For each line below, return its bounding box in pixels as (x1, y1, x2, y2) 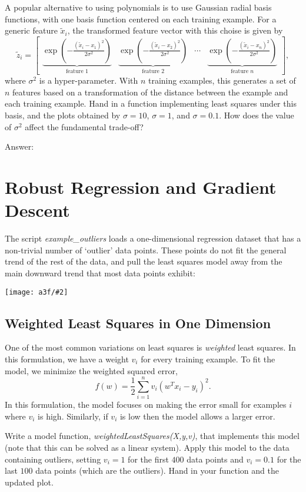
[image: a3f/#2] (5, 288, 68, 296)
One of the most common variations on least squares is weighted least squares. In (5, 341, 296, 354)
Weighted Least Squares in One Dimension (5, 313, 271, 332)
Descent (5, 198, 70, 222)
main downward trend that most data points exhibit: (5, 266, 195, 279)
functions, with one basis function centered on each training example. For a (5, 12, 277, 25)
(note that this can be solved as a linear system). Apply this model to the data (5, 441, 290, 454)
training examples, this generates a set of (148, 74, 296, 87)
